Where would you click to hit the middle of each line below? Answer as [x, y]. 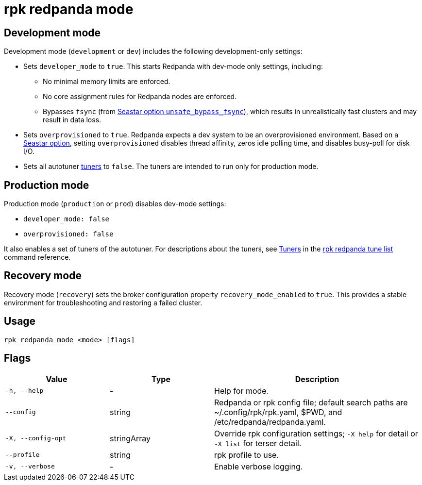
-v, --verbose [30, 467]
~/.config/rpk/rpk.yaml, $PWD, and [278, 412]
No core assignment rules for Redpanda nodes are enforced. [140, 97]
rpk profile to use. [247, 455]
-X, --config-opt [36, 438]
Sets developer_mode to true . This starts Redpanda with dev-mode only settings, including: [173, 67]
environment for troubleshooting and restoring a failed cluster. [103, 302]
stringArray [130, 438]
